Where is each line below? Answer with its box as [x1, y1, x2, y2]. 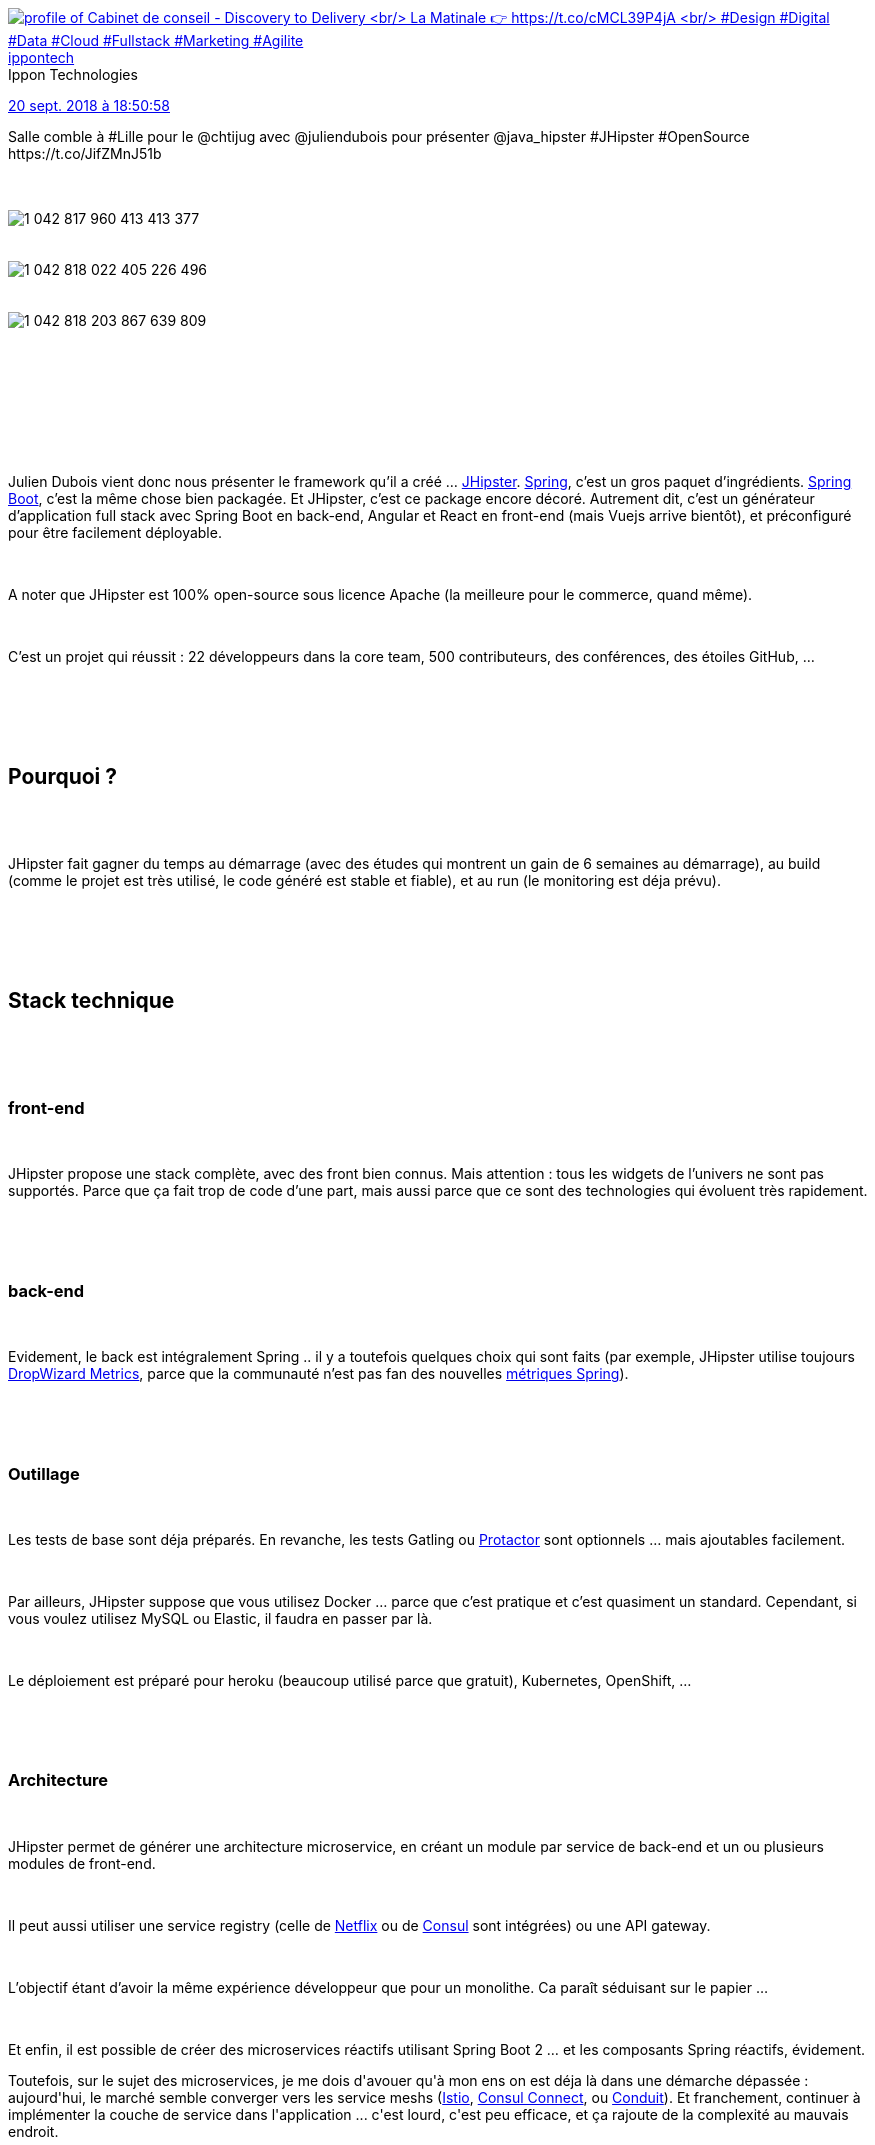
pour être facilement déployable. [8, 524, 222, 541]
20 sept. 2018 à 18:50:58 [8, 97, 170, 114]
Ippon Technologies [8, 66, 138, 83]
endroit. [8, 2122, 59, 2140]
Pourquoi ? [8, 764, 118, 790]
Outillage [8, 1463, 80, 1484]
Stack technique [8, 988, 175, 1014]
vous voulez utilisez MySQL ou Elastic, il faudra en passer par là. [8, 1609, 433, 1627]
